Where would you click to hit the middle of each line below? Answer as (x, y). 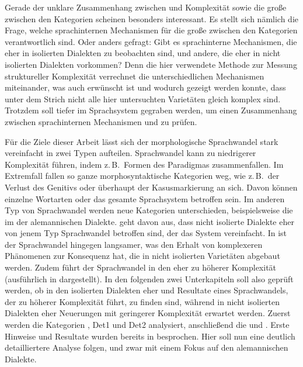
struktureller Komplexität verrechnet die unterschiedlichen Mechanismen (135, 76)
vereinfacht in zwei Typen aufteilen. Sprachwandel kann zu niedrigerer (130, 153)
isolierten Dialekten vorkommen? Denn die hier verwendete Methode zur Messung (151, 64)
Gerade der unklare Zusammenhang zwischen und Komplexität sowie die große (146, 7)
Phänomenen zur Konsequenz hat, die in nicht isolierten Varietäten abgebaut (142, 256)
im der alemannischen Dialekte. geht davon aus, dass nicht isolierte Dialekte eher (149, 221)
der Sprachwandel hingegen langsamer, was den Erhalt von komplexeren (134, 244)
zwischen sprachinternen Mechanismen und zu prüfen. (101, 121)
